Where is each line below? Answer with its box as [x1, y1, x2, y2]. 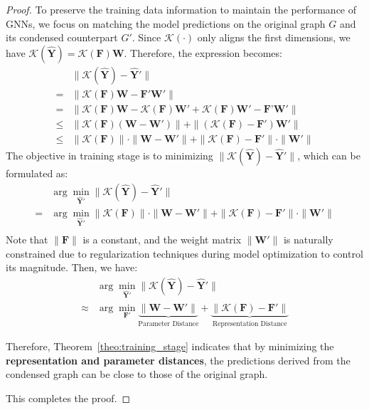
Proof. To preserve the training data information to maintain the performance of [6, 2, 357, 16]
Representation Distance [212, 320, 287, 327]
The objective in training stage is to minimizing [6, 147, 213, 162]
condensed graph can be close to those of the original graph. [6, 367, 268, 382]
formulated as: [6, 165, 68, 180]
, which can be [297, 147, 360, 162]
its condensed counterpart [6, 30, 118, 45]
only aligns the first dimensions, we [197, 30, 351, 45]
